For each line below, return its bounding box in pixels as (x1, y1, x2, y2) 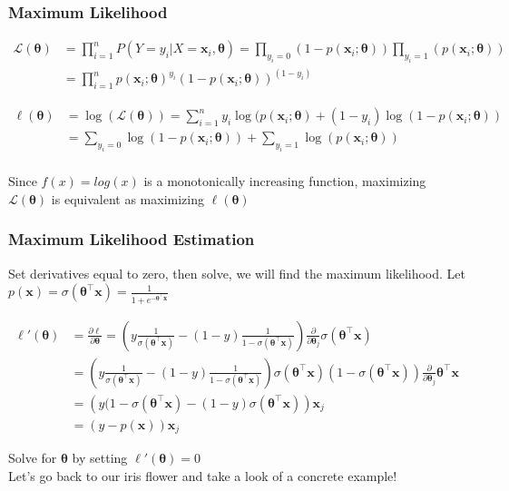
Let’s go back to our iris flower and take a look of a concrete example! (8, 466, 397, 485)
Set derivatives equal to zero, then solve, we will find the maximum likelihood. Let (8, 263, 466, 282)
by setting (72, 448, 128, 467)
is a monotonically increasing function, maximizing (143, 172, 426, 191)
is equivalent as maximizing (51, 189, 205, 208)
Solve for (8, 448, 57, 467)
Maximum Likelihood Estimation (8, 228, 255, 250)
